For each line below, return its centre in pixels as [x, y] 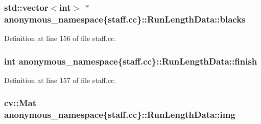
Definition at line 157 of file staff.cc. [60, 80]
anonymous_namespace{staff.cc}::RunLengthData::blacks [125, 19]
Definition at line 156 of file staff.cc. [60, 38]
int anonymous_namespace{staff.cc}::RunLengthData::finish [131, 61]
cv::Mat [20, 103]
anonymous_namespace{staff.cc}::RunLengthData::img [120, 115]
